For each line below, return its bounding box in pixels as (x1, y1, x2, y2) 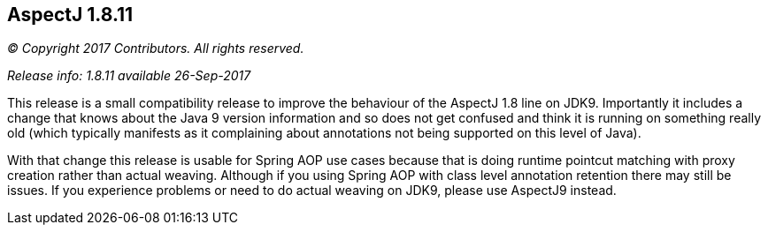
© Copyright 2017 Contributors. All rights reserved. (7, 41, 304, 56)
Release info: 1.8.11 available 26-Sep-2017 (7, 68, 251, 84)
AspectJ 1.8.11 (7, 4, 134, 26)
